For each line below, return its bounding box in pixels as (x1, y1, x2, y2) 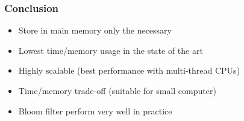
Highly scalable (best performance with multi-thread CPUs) (18, 64, 240, 77)
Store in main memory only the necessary (18, 24, 172, 37)
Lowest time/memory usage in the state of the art (18, 44, 203, 56)
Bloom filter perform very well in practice (18, 104, 172, 117)
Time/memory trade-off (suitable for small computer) (18, 84, 216, 96)
